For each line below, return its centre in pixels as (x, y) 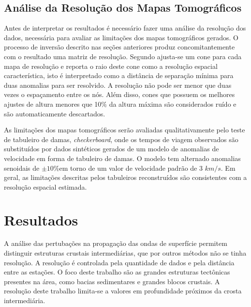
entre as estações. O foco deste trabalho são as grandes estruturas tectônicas (117, 272)
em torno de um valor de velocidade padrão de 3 (131, 168)
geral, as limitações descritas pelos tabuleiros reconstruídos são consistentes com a (125, 177)
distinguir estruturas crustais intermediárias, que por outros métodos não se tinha (125, 253)
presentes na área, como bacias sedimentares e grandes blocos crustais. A (112, 281)
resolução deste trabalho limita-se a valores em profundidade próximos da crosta (123, 291)
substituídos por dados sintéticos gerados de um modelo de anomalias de (111, 149)
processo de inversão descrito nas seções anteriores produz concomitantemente (119, 47)
